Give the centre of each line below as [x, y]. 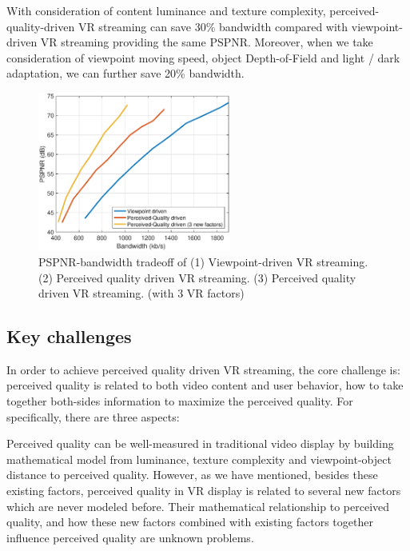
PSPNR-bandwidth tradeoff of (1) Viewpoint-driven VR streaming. [203, 261]
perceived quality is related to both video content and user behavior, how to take [205, 385]
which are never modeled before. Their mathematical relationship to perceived [198, 506]
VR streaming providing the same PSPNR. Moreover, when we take [207, 42]
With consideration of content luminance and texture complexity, [166, 10]
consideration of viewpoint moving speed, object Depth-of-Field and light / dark [203, 57]
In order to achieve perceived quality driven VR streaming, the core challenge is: [203, 369]
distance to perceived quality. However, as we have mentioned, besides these [192, 475]
